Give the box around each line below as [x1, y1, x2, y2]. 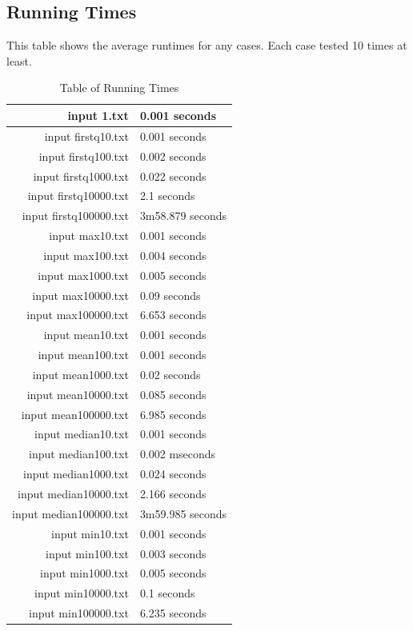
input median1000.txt [23, 465, 129, 482]
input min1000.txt [40, 565, 129, 581]
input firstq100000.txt [22, 207, 129, 224]
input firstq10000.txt [27, 187, 129, 204]
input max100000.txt [26, 306, 129, 323]
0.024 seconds [139, 465, 206, 482]
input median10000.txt [18, 485, 129, 502]
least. [6, 52, 32, 69]
